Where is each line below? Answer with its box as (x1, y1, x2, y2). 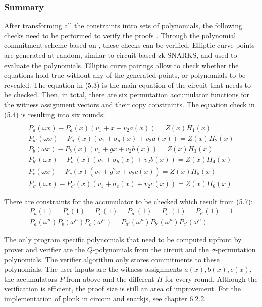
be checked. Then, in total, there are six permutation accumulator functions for (4, 89, 250, 100)
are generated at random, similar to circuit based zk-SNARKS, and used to (4, 50, 237, 60)
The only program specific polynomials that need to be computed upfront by (4, 234, 242, 244)
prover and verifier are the (4, 244, 85, 255)
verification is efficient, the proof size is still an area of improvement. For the (4, 283, 241, 294)
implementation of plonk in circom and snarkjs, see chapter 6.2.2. (4, 293, 206, 304)
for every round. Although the (165, 273, 258, 284)
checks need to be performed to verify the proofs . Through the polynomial (4, 30, 236, 40)
